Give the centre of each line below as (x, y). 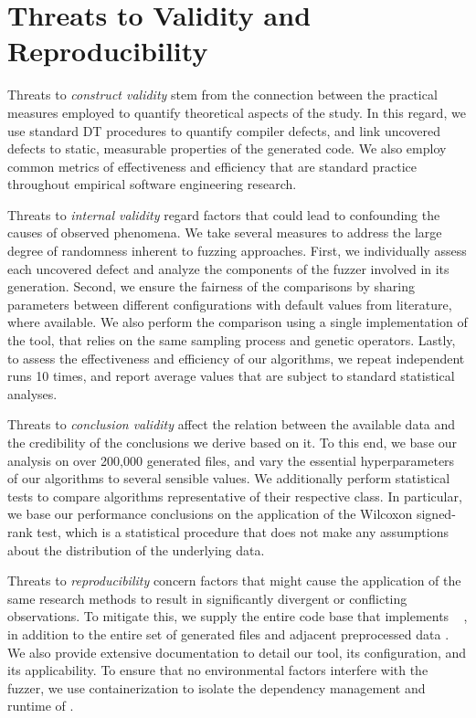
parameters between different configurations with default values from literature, (230, 304)
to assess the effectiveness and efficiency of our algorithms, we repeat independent (236, 358)
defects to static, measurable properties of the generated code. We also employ (227, 148)
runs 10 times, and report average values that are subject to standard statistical (231, 376)
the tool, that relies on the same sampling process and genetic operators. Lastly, (232, 340)
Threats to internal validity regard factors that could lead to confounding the (224, 214)
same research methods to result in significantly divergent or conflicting (207, 598)
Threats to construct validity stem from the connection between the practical (222, 95)
